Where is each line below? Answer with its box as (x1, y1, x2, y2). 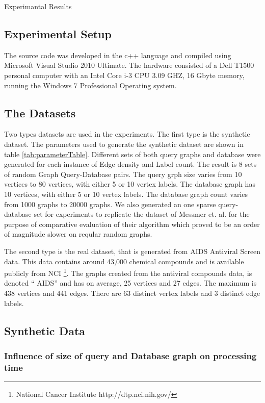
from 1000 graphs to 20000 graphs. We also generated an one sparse (4, 198, 216, 209)
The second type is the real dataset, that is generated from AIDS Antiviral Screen (4, 245, 261, 256)
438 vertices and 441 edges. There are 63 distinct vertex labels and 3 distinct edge (4, 287, 260, 298)
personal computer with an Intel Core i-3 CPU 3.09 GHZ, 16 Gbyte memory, (4, 69, 245, 80)
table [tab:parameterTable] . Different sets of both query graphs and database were (4, 148, 261, 159)
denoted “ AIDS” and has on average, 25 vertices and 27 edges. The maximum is (4, 278, 257, 288)
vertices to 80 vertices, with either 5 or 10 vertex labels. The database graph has (4, 179, 255, 189)
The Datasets (4, 105, 76, 120)
